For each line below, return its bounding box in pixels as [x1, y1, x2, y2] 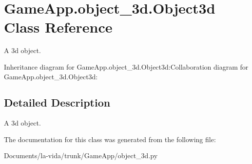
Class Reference [4, 17, 113, 37]
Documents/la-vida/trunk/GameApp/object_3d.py [4, 150, 158, 161]
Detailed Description [4, 95, 111, 110]
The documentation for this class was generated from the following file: [4, 134, 216, 144]
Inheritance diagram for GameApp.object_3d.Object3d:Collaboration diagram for [4, 61, 249, 72]
